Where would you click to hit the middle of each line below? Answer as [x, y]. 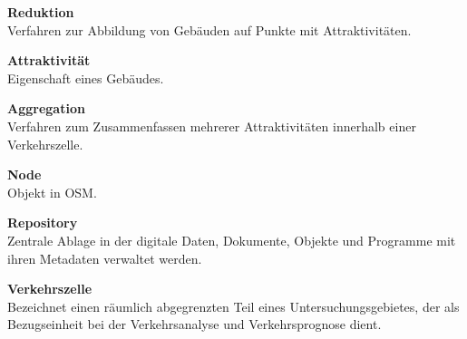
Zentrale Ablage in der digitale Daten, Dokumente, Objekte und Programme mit [232, 240]
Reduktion [41, 12]
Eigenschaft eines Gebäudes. [86, 77]
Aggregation [46, 108]
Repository [43, 223]
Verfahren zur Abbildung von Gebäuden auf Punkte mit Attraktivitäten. [209, 29]
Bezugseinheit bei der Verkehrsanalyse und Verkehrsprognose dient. [195, 324]
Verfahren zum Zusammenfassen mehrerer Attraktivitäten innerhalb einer [212, 126]
